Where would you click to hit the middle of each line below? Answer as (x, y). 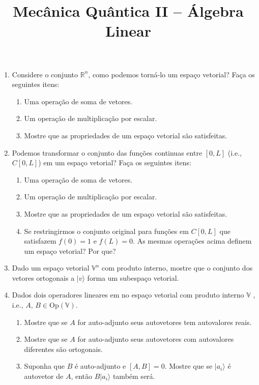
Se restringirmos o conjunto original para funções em (106, 231)
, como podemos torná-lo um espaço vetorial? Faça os (171, 74)
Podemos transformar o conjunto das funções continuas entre (107, 152)
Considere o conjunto (45, 74)
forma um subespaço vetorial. (133, 277)
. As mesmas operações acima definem (192, 241)
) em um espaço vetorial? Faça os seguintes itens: (115, 162)
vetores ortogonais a (43, 277)
